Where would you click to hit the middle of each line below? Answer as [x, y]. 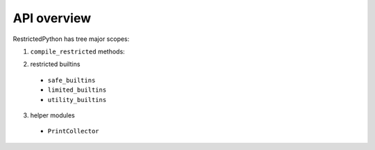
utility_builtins [77, 100]
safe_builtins [72, 80]
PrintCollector [74, 131]
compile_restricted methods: [77, 51]
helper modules [53, 115]
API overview [52, 18]
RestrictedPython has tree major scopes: [71, 39]
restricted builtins [55, 64]
